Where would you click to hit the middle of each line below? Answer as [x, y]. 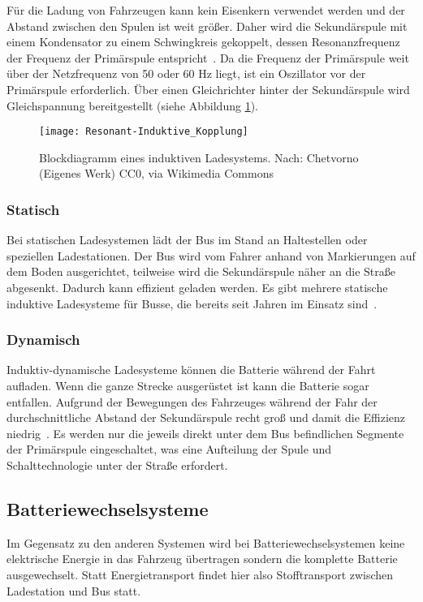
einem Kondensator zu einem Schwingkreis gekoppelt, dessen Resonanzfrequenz [203, 42]
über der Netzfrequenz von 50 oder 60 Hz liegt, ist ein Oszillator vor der [186, 73]
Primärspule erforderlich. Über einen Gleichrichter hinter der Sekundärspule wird [208, 89]
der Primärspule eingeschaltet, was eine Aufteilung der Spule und [169, 449]
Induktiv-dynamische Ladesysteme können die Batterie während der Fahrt [191, 370]
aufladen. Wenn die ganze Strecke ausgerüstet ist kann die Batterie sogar [188, 385]
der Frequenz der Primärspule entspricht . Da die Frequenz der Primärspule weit [208, 57]
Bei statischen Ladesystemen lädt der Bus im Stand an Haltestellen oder [187, 240]
